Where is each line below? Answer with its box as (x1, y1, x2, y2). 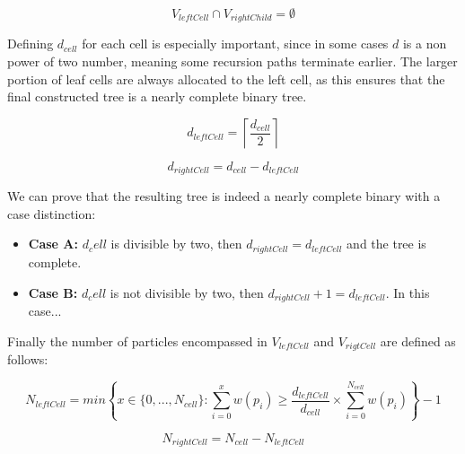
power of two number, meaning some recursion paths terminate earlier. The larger (7, 52, 458, 71)
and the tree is (347, 234, 426, 253)
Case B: (28, 283, 78, 301)
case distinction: (7, 204, 96, 223)
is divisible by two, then (110, 234, 242, 253)
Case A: (28, 234, 78, 253)
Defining (7, 34, 54, 53)
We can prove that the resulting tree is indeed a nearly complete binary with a (7, 187, 441, 205)
